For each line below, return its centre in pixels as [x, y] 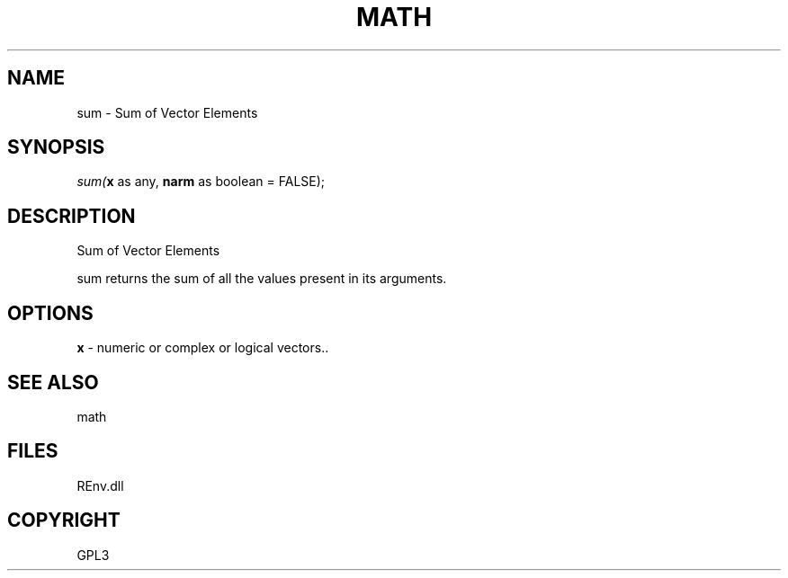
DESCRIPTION [72, 216]
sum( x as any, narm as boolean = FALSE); [201, 182]
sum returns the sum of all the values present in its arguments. [262, 279]
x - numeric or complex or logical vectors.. [203, 348]
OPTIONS [50, 313]
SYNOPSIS [56, 147]
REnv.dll [100, 485]
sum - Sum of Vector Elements [167, 112]
